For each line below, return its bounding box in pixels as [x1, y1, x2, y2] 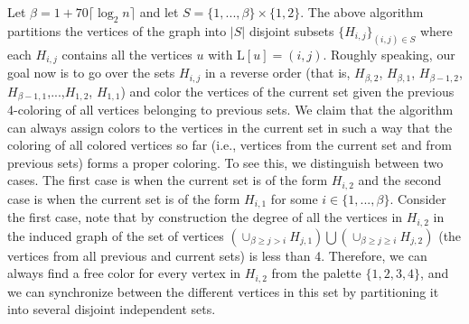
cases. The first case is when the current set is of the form [7, 171, 328, 190]
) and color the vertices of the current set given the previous [120, 81, 455, 100]
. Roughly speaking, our [323, 44, 455, 63]
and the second [358, 171, 442, 190]
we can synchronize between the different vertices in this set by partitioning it [7, 282, 439, 301]
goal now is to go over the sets [7, 63, 175, 82]
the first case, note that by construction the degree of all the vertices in [7, 208, 403, 227]
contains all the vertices [61, 44, 192, 63]
